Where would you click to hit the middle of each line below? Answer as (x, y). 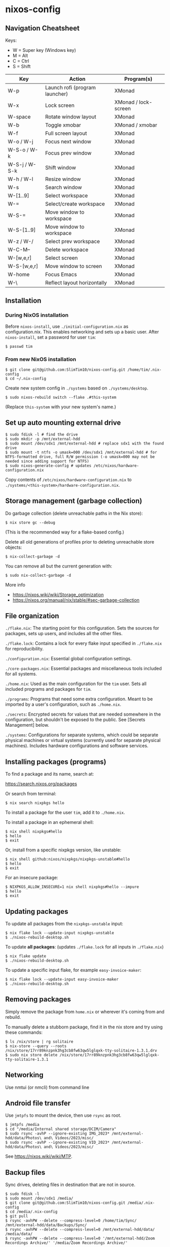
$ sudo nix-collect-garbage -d (38, 575)
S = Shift (22, 66)
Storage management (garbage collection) (74, 501)
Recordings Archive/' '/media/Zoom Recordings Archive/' (67, 1243)
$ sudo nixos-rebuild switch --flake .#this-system (61, 397)
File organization (32, 616)
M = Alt (20, 55)
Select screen (62, 258)
